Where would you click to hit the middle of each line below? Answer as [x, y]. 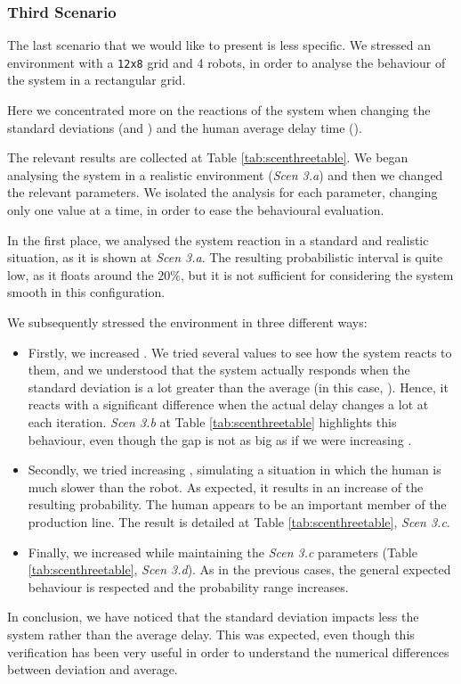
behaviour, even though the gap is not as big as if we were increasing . [220, 439]
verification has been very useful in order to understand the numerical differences [228, 651]
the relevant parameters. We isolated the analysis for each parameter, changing [222, 192]
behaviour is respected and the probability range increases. [188, 586]
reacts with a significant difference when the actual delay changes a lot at [228, 404]
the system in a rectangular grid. [97, 80]
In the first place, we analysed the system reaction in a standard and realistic [218, 239]
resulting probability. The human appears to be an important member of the [237, 504]
